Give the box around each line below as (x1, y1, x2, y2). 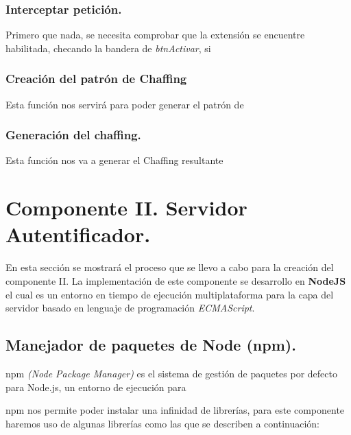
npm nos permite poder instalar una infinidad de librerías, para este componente (5, 403, 345, 417)
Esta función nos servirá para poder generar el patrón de (5, 97, 244, 111)
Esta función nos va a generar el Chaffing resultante (5, 153, 223, 167)
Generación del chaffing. (5, 126, 141, 143)
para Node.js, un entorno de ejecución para (5, 379, 186, 394)
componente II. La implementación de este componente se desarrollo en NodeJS (5, 273, 346, 287)
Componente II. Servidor (5, 193, 247, 222)
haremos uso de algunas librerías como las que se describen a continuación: (5, 416, 319, 430)
